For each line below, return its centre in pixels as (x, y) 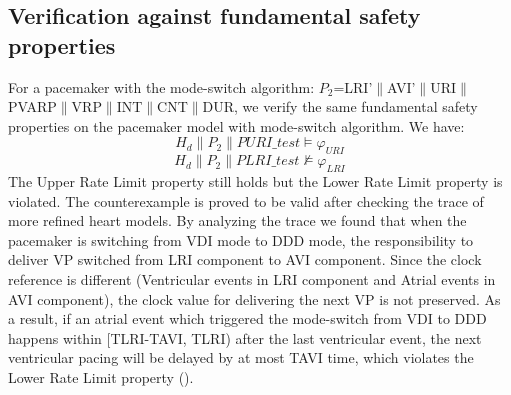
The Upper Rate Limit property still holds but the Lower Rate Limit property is (255, 180)
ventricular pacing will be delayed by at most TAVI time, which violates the (241, 357)
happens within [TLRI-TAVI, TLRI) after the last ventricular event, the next (245, 337)
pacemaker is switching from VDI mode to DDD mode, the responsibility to (241, 239)
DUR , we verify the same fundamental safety (340, 106)
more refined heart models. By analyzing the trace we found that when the (237, 220)
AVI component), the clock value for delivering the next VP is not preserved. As (254, 298)
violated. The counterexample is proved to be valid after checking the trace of (246, 200)
